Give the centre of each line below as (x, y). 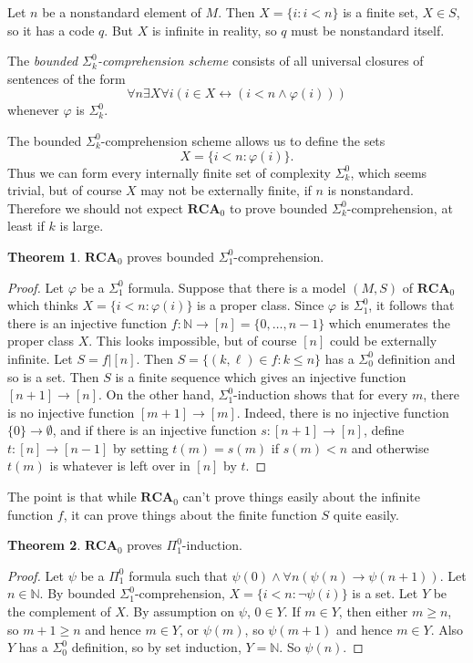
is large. (82, 226)
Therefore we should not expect (96, 207)
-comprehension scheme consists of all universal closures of (260, 61)
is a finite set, (380, 12)
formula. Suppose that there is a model (237, 287)
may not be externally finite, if (226, 190)
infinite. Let (40, 358)
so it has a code (51, 30)
